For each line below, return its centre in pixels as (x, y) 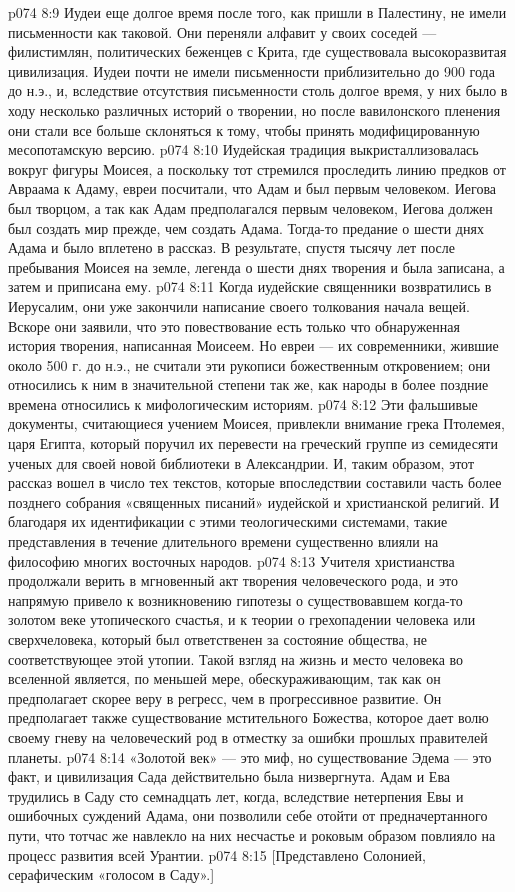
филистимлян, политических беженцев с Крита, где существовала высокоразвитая (257, 51)
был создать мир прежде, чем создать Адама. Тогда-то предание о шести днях (246, 227)
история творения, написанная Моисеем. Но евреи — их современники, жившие (253, 345)
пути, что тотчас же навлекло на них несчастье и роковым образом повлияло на (252, 834)
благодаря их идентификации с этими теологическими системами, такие (228, 521)
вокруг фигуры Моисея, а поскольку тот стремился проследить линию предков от (257, 168)
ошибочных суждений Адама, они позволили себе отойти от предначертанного (248, 815)
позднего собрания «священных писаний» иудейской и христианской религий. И (254, 501)
